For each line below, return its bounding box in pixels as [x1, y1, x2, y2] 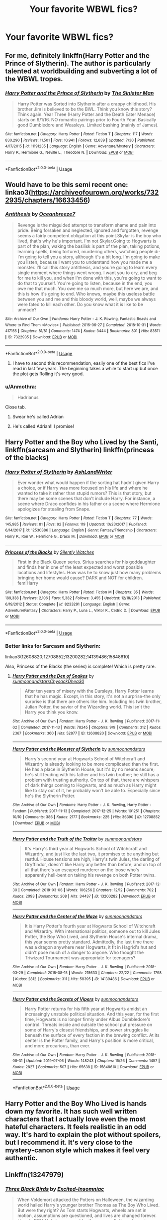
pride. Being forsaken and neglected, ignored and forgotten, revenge [17, 227, 159, 233]
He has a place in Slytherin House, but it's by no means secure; [24, 766, 155, 772]
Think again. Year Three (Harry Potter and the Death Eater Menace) [17, 111, 156, 117]
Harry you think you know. [24, 709, 79, 715]
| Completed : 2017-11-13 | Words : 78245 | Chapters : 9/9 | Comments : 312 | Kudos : [18, 725, 162, 730]
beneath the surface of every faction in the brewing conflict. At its [24, 1032, 160, 1038]
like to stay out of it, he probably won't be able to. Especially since [24, 787, 161, 793]
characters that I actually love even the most [5, 1115, 146, 1123]
